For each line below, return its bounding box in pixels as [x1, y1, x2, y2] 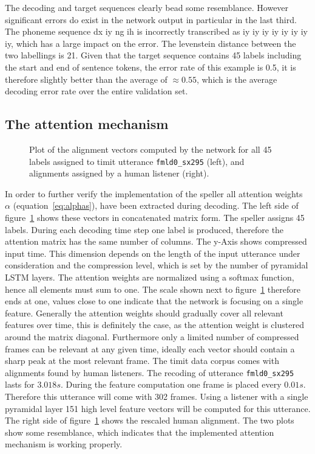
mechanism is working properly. [5, 438, 123, 450]
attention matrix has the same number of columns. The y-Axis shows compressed [5, 235, 307, 248]
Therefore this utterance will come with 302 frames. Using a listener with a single [5, 389, 308, 402]
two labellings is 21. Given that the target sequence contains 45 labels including [5, 49, 302, 61]
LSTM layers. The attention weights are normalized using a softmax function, [5, 270, 294, 283]
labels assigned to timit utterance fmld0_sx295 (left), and [29, 155, 245, 167]
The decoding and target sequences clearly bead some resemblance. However [5, 1, 289, 13]
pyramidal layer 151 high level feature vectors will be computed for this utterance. [5, 402, 311, 414]
